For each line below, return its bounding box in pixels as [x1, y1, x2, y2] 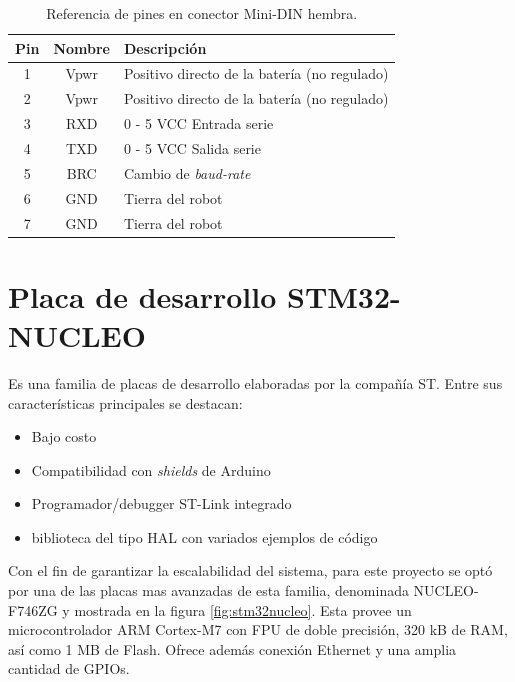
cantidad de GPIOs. [8, 658, 130, 679]
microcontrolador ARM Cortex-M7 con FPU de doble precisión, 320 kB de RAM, [8, 619, 508, 640]
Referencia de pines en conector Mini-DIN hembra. [46, 3, 358, 23]
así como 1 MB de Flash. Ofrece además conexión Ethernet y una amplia [8, 638, 457, 659]
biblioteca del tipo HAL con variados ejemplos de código [31, 526, 378, 547]
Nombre [53, 37, 110, 58]
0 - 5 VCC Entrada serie [124, 113, 274, 134]
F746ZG [8, 599, 58, 620]
